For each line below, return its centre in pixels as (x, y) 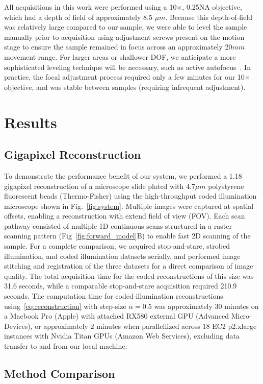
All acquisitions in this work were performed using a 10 (90, 7)
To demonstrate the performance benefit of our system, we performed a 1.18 (123, 175)
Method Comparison (60, 373)
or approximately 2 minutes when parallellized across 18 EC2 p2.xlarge (146, 326)
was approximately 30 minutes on (206, 306)
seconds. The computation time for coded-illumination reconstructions (114, 296)
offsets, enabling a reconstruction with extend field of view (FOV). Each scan (125, 216)
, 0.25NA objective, (212, 7)
